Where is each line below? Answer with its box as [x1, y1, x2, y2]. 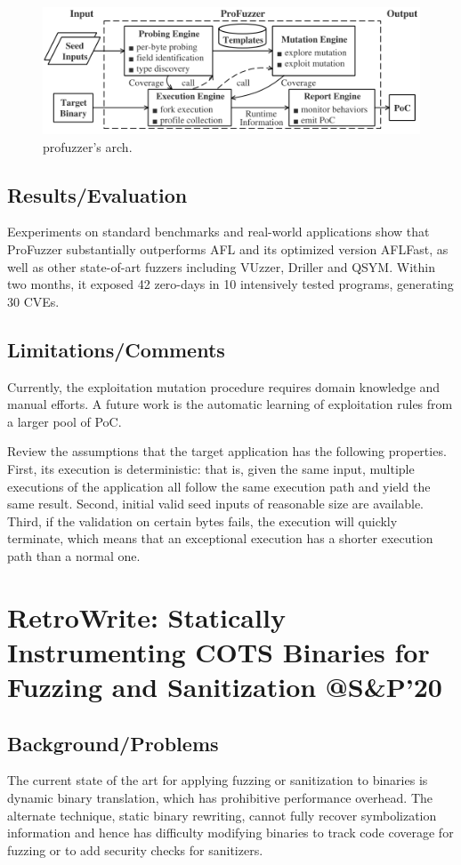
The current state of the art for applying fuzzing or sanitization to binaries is [7, 771, 428, 789]
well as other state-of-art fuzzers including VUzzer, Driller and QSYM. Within [7, 257, 435, 276]
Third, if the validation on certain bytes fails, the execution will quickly [7, 511, 398, 530]
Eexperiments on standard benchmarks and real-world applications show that [7, 222, 430, 241]
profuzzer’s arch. [43, 137, 133, 156]
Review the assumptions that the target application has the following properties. [7, 442, 447, 461]
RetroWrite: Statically [7, 598, 286, 635]
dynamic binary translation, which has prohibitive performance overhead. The [7, 789, 433, 807]
